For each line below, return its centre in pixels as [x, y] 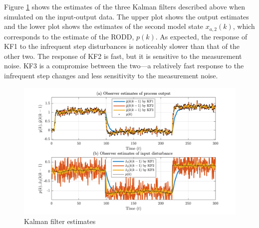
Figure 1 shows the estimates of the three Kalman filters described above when [125, 6]
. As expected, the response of [201, 36]
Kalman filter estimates [60, 221]
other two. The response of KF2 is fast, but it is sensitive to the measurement [123, 56]
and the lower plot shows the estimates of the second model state [104, 26]
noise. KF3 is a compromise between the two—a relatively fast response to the [124, 66]
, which [244, 26]
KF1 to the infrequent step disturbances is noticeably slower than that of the [122, 46]
